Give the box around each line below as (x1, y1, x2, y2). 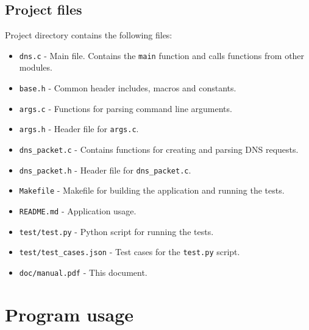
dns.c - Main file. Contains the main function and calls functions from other (19, 49, 305, 61)
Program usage (5, 301, 134, 326)
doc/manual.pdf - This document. (19, 265, 147, 278)
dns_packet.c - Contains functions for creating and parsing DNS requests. (19, 143, 299, 156)
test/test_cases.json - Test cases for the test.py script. (19, 245, 240, 258)
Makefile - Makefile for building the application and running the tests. (19, 184, 285, 197)
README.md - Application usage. (19, 204, 137, 217)
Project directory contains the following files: (5, 29, 172, 41)
